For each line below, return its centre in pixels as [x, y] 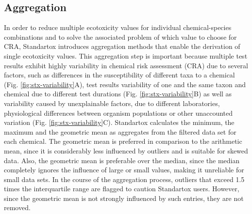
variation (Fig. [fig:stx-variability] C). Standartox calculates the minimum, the [119, 122]
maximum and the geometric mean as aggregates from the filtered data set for [120, 131]
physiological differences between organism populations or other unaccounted [118, 113]
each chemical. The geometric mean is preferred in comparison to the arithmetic [123, 141]
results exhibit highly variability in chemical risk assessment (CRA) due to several [126, 65]
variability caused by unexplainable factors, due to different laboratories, [112, 103]
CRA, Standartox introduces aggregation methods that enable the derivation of [122, 46]
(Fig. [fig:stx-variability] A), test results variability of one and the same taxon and [125, 84]
